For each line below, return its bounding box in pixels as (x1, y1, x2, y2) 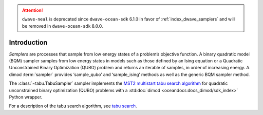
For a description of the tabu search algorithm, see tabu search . (9, 103, 137, 109)
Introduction (9, 38, 48, 46)
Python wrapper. (9, 94, 42, 100)
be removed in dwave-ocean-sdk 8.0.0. (22, 23, 103, 29)
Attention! (22, 7, 43, 13)
